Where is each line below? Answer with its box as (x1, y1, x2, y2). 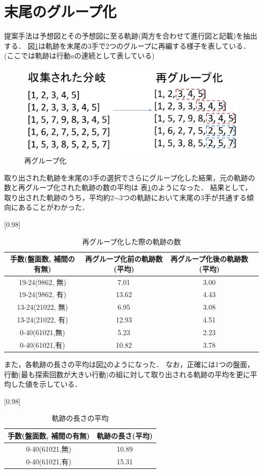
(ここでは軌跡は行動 (4, 50, 71, 61)
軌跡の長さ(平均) (97, 430, 153, 441)
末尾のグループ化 (4, 1, 117, 22)
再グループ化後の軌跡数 (170, 253, 248, 264)
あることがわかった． (18, 202, 89, 212)
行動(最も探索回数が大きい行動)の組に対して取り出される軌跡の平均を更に (4, 369, 250, 379)
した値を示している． (11, 379, 82, 389)
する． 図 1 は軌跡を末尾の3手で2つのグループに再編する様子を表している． (4, 40, 250, 51)
